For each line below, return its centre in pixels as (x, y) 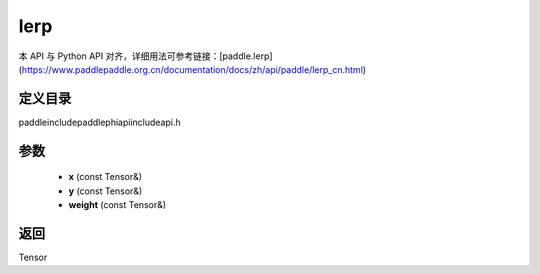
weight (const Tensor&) (117, 205)
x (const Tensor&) (105, 177)
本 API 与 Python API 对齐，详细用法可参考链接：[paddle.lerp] (146, 56)
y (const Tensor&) (105, 191)
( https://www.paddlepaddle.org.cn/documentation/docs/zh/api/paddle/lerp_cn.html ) (192, 69)
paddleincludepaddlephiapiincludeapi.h (99, 122)
